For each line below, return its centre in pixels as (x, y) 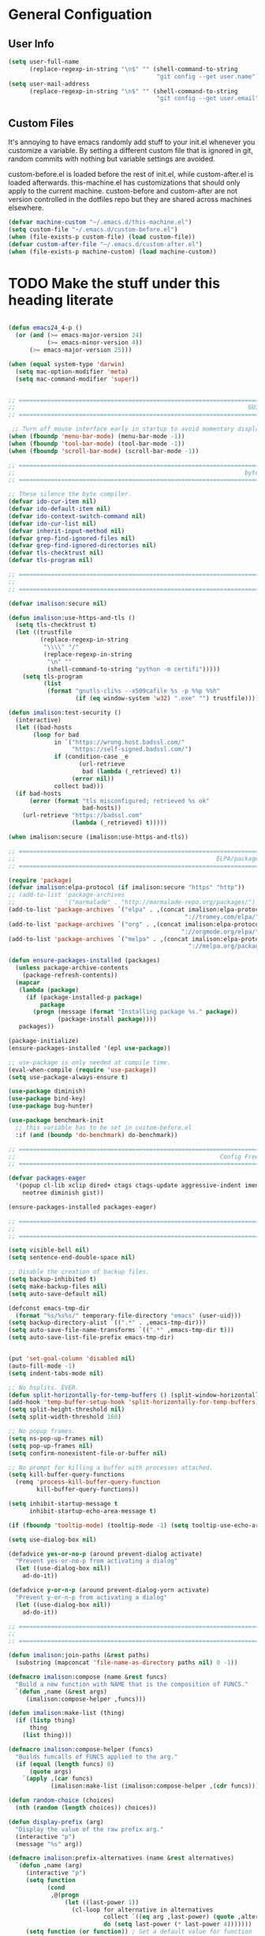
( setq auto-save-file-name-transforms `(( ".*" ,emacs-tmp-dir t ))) (121, 1330)
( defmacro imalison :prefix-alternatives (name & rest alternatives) (121, 1858)
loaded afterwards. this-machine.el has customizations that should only (124, 182)
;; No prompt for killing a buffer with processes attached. (111, 1467)
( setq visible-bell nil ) (49, 1250)
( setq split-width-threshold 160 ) (65, 1417)
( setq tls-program (52, 677)
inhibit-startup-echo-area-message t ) (93, 1511)
